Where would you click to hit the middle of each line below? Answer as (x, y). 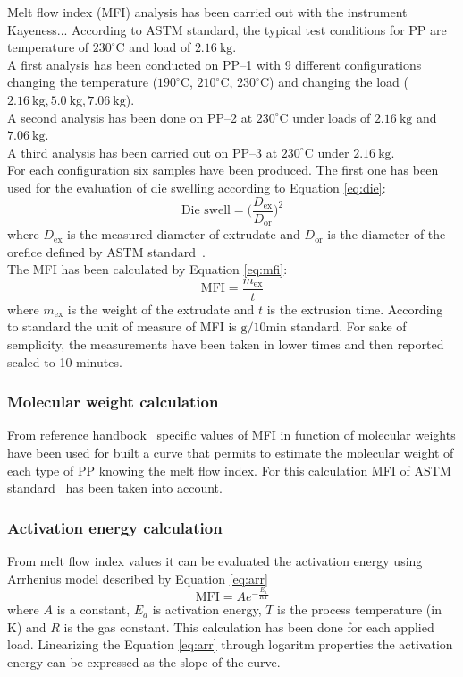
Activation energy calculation (115, 527)
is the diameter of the (387, 234)
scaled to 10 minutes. (65, 361)
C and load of (153, 47)
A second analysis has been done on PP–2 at (130, 117)
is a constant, (93, 609)
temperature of (48, 47)
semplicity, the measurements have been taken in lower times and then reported (226, 344)
